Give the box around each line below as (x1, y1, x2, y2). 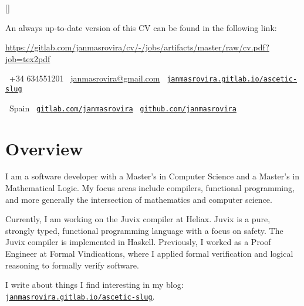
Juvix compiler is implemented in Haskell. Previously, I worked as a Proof (5, 236, 271, 248)
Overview (5, 136, 83, 160)
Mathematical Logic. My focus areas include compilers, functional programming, (5, 182, 295, 194)
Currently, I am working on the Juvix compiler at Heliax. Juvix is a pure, (5, 213, 271, 225)
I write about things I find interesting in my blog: (5, 278, 184, 291)
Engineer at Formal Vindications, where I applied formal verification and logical (5, 247, 293, 260)
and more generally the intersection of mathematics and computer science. (5, 193, 272, 205)
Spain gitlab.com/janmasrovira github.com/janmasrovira (9, 101, 237, 114)
